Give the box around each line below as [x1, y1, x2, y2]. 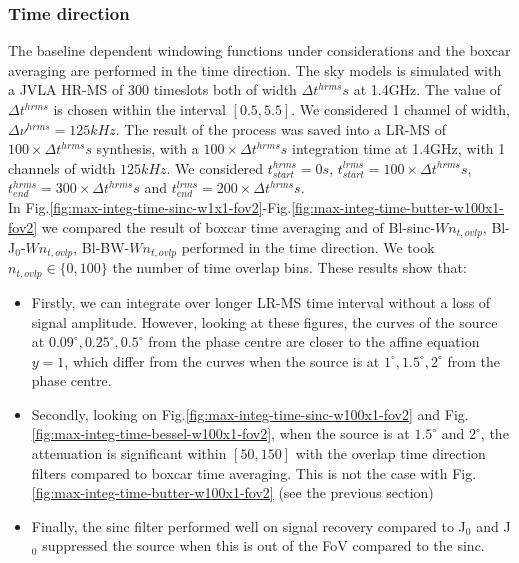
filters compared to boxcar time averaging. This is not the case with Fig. [31, 462, 477, 483]
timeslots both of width [153, 79, 297, 100]
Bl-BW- [81, 237, 130, 258]
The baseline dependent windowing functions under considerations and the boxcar [8, 40, 511, 61]
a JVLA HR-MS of [8, 79, 124, 100]
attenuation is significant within [31, 443, 227, 464]
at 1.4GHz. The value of [353, 79, 502, 100]
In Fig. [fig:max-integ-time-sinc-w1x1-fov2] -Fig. [8, 196, 292, 217]
